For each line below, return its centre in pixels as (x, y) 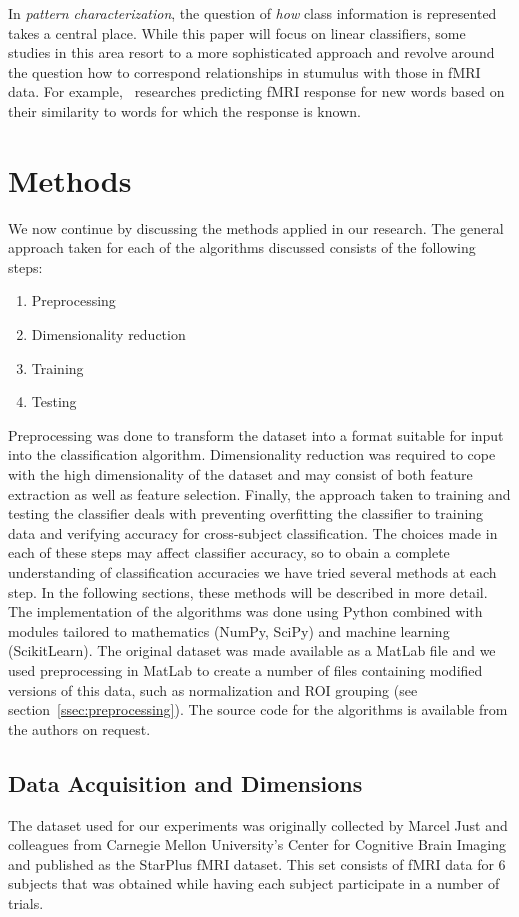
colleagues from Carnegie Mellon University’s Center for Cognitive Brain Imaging (257, 844)
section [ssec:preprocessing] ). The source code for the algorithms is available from (258, 709)
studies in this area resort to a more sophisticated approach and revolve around (251, 52)
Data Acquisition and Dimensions (185, 782)
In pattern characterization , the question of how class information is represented (252, 13)
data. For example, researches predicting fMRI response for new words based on (256, 91)
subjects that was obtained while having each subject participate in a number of (254, 883)
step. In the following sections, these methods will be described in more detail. (248, 591)
